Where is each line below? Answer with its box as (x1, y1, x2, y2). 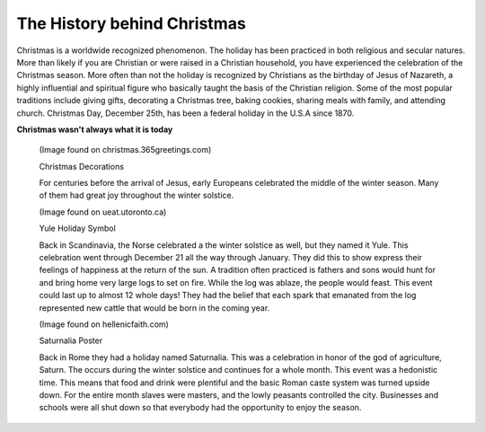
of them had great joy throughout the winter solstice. (39, 190, 234, 201)
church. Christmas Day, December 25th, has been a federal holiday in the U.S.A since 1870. (16, 108, 355, 119)
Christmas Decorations (39, 161, 125, 172)
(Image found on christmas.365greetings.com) (39, 145, 212, 155)
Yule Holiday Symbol (39, 223, 116, 234)
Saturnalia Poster (39, 335, 103, 346)
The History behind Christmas (16, 13, 246, 33)
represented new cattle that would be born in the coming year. (39, 302, 270, 313)
